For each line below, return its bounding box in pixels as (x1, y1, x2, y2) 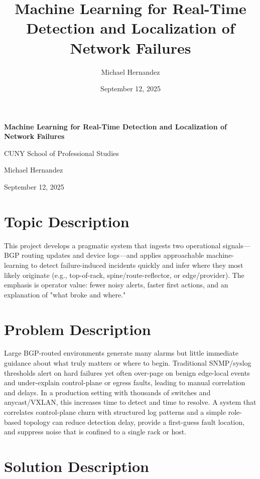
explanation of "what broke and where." (4, 289, 126, 299)
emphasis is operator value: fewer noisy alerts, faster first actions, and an (4, 279, 228, 290)
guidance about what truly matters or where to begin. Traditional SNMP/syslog (4, 358, 251, 368)
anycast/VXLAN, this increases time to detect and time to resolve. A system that (4, 397, 256, 407)
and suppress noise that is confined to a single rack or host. (4, 426, 187, 437)
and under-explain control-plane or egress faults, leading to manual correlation (4, 377, 245, 388)
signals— (223, 240, 250, 250)
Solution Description (4, 456, 149, 476)
